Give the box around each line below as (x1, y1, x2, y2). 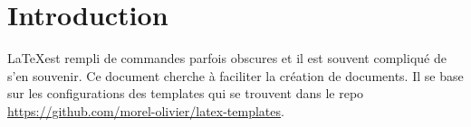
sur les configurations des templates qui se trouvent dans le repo (7, 84, 364, 103)
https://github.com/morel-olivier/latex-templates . (7, 101, 284, 120)
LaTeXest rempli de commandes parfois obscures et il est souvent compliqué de (7, 49, 447, 68)
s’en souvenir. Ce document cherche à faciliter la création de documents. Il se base (7, 66, 464, 85)
